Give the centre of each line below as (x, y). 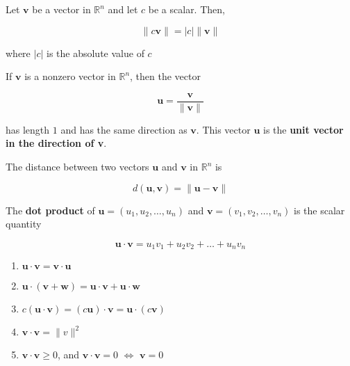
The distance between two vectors (77, 167)
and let (123, 9)
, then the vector (165, 76)
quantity (24, 224)
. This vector (223, 129)
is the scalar (319, 210)
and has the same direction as (124, 129)
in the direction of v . (56, 143)
